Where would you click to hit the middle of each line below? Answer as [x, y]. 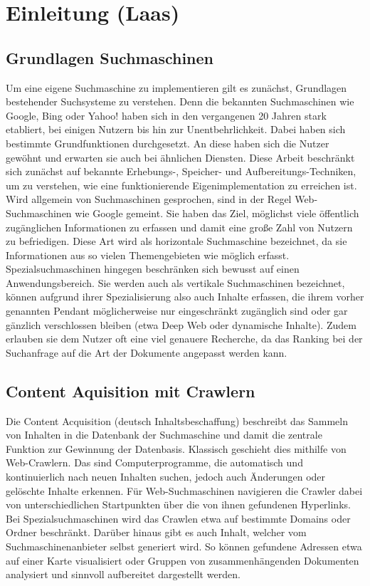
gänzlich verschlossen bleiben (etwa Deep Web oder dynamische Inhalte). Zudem [181, 324]
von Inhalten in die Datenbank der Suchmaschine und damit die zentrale [164, 435]
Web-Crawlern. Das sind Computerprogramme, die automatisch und [154, 462]
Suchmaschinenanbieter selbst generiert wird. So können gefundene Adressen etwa [184, 546]
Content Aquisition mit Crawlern [131, 391]
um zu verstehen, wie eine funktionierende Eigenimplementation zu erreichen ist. [181, 185]
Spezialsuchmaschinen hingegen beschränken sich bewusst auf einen [153, 269]
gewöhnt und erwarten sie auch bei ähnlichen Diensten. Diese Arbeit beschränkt [180, 157]
